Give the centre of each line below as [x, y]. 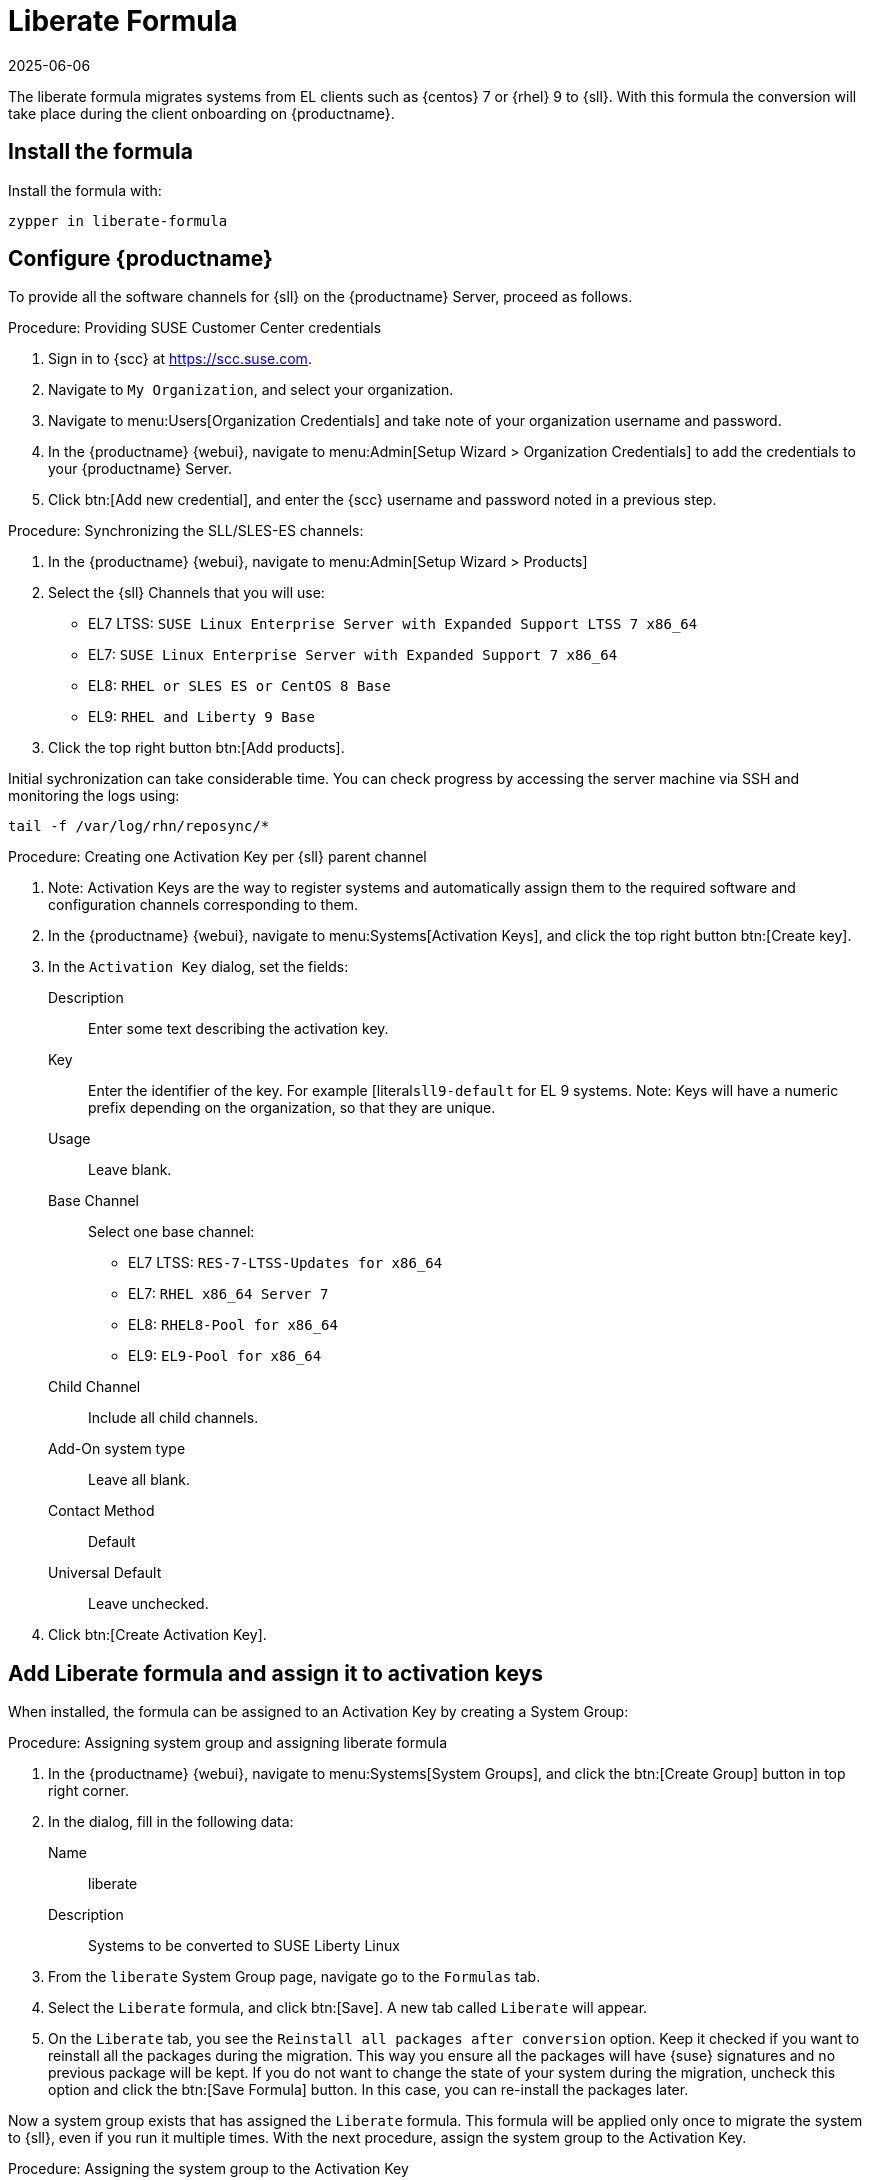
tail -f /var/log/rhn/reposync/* [139, 826]
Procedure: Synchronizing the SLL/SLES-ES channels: [186, 531]
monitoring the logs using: [94, 796]
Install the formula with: [85, 190]
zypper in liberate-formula [118, 220]
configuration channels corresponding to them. [203, 905]
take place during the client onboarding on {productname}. [201, 113]
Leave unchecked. [148, 1604]
